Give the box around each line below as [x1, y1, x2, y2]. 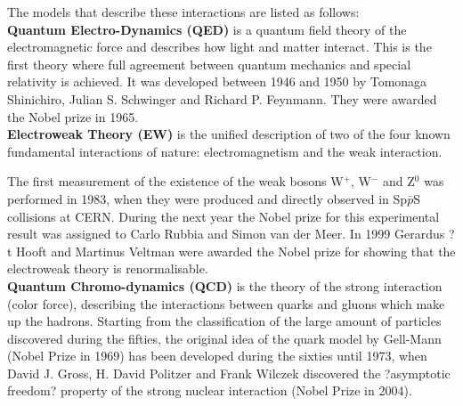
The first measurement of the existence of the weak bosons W [7, 172, 344, 191]
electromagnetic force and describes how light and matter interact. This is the [7, 37, 432, 56]
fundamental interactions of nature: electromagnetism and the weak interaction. [7, 142, 443, 160]
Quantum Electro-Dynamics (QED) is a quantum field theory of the [7, 20, 407, 38]
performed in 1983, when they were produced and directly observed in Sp [7, 189, 408, 207]
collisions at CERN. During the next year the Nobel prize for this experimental [7, 207, 440, 225]
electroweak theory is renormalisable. [7, 259, 208, 278]
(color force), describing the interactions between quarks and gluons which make [7, 294, 445, 313]
